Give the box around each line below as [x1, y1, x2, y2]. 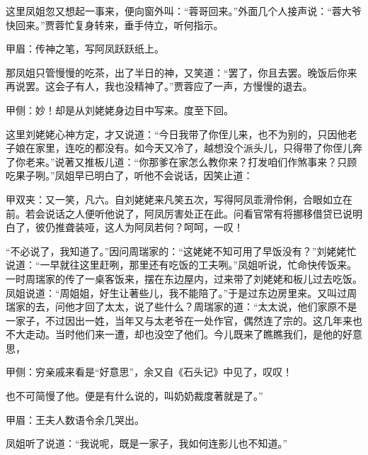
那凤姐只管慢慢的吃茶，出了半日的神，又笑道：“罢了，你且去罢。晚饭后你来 [6, 64, 357, 79]
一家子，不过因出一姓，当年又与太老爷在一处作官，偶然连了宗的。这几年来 [6, 313, 352, 327]
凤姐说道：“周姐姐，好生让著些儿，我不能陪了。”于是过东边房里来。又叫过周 [6, 285, 357, 300]
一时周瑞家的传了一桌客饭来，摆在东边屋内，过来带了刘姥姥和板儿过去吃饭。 [6, 271, 362, 286]
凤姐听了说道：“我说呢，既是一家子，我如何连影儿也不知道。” [6, 436, 288, 451]
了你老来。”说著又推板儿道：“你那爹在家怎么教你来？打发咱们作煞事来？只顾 [6, 154, 357, 169]
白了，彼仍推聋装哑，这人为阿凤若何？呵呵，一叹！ [6, 220, 243, 235]
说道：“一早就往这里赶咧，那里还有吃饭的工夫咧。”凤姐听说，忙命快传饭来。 [6, 257, 357, 272]
